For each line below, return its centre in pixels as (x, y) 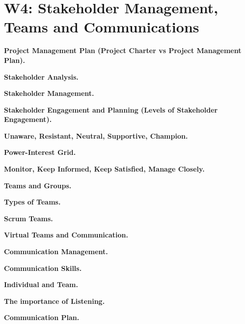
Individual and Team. (41, 284)
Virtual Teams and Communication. (66, 235)
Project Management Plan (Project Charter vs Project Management (123, 50)
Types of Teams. (32, 202)
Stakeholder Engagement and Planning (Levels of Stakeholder (111, 109)
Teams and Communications (102, 27)
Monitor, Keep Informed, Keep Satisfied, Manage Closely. (104, 169)
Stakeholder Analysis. (41, 76)
